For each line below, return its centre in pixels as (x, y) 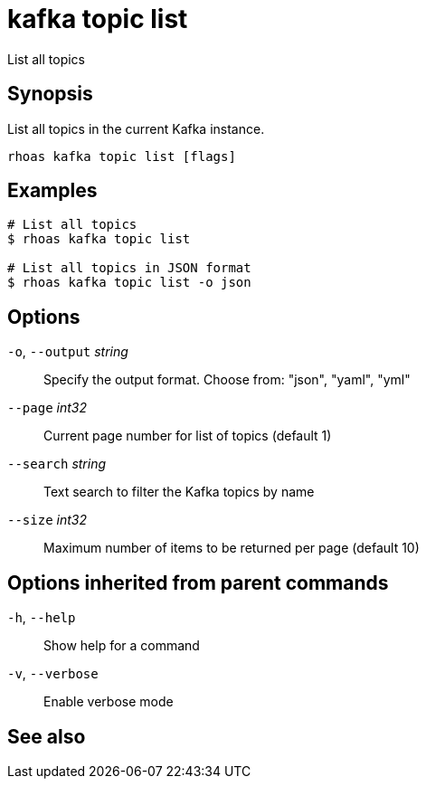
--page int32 (47, 408)
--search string (57, 464)
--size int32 (47, 520)
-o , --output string (68, 352)
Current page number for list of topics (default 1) (188, 436)
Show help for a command (122, 646)
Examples (52, 191)
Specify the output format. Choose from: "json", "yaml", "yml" (227, 380)
